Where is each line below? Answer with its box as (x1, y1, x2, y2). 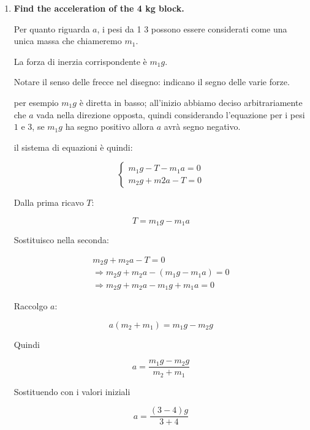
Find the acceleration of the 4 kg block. (13, 2, 184, 14)
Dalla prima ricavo (13, 196, 84, 209)
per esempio (13, 96, 59, 108)
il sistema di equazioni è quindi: (13, 140, 133, 153)
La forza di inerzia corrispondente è (13, 55, 147, 67)
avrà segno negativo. (164, 120, 241, 133)
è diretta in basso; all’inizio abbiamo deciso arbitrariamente (79, 96, 303, 108)
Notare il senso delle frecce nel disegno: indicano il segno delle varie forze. (13, 75, 290, 88)
